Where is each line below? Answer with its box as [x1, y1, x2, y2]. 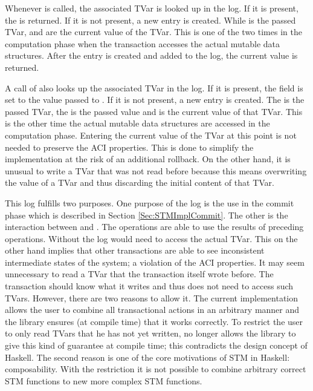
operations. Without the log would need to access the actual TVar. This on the [5, 232, 298, 245]
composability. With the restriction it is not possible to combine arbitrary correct [5, 363, 306, 375]
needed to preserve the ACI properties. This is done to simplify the [5, 140, 254, 153]
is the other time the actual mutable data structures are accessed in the [5, 117, 270, 130]
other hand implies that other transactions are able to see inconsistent [5, 244, 265, 257]
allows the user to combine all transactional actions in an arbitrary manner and [5, 303, 300, 316]
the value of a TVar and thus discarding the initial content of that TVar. [5, 176, 274, 189]
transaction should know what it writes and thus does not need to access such [5, 280, 294, 292]
